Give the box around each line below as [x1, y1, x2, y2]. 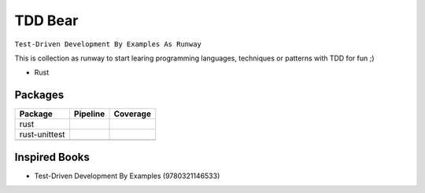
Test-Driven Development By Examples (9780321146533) [34, 171, 220, 180]
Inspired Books [14, 150, 91, 164]
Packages [14, 89, 65, 102]
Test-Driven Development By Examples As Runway [14, 39, 202, 49]
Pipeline [73, 108, 105, 119]
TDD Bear [14, 12, 79, 29]
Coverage [113, 108, 151, 119]
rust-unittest [19, 129, 66, 140]
